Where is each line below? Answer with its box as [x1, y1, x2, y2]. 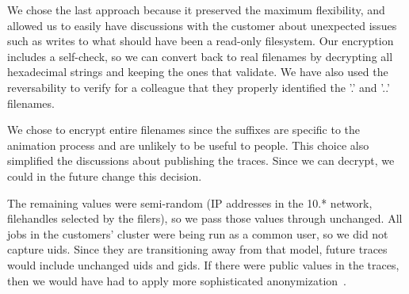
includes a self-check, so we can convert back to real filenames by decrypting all [7, 48, 393, 64]
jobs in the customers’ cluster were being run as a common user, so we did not [7, 225, 388, 242]
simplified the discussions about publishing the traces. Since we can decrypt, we [7, 152, 395, 169]
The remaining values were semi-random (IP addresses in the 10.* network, [7, 194, 373, 211]
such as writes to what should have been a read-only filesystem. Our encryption [7, 32, 394, 49]
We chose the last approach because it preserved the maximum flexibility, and [7, 2, 385, 17]
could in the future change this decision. [7, 167, 202, 184]
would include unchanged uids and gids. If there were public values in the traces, [7, 256, 399, 273]
